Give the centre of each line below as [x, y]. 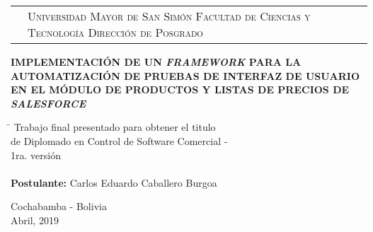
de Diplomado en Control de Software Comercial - [119, 140]
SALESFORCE [48, 103]
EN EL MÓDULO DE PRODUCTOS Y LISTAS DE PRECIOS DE [180, 89]
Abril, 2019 [35, 220]
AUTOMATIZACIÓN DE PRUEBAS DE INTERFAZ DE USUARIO [185, 75]
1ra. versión [36, 155]
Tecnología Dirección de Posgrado [115, 32]
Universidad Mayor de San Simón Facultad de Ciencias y [169, 16]
